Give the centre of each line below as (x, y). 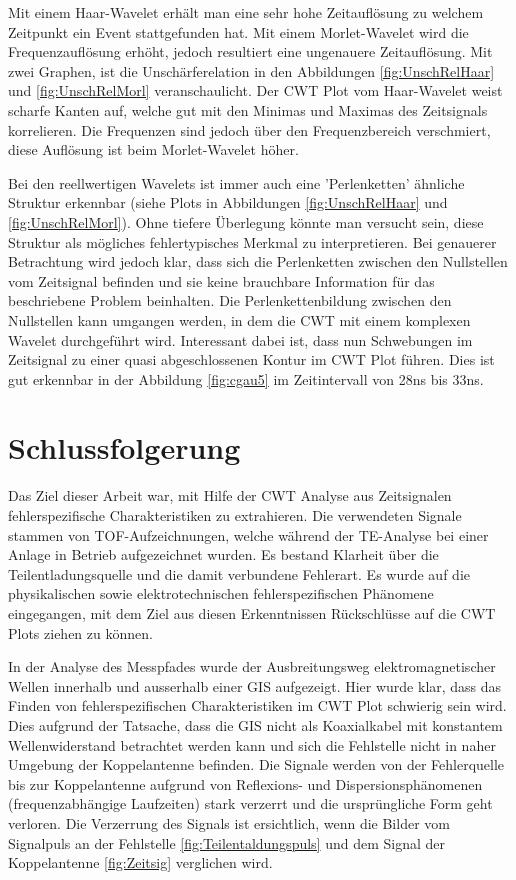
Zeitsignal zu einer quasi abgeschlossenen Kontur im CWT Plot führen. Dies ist (251, 359)
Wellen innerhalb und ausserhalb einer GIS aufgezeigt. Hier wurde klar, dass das (255, 685)
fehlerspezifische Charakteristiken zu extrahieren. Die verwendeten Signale (235, 515)
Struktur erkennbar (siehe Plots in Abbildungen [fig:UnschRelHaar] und (228, 202)
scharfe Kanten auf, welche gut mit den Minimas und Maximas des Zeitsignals (248, 109)
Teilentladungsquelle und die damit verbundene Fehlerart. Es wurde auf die (239, 573)
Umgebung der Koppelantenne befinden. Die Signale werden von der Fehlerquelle (256, 764)
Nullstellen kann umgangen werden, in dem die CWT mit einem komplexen (239, 319)
